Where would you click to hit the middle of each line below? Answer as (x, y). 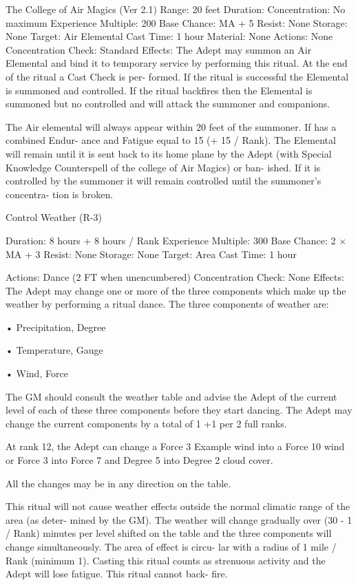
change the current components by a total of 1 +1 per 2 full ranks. (146, 423)
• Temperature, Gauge (54, 350)
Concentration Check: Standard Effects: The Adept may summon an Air (159, 49)
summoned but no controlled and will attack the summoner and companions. (168, 104)
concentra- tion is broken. (60, 194)
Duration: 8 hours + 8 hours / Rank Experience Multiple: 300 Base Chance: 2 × (176, 240)
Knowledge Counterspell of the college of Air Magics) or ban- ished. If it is (163, 167)
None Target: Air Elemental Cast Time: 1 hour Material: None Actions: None (169, 36)
